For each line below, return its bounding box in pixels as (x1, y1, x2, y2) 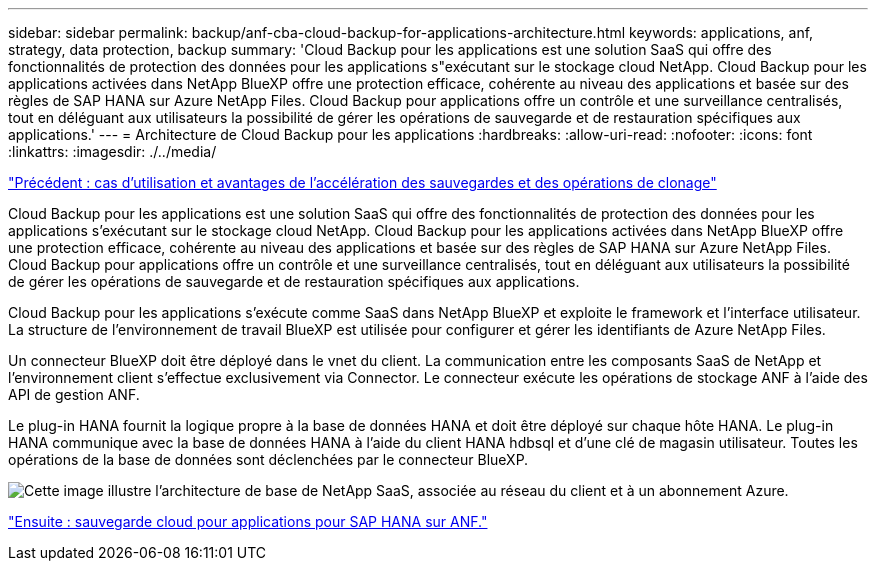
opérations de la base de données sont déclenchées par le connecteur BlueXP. (8, 451, 529, 468)
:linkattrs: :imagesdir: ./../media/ (8, 143, 217, 160)
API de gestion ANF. (8, 386, 140, 403)
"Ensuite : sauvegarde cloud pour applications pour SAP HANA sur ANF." (8, 513, 488, 530)
